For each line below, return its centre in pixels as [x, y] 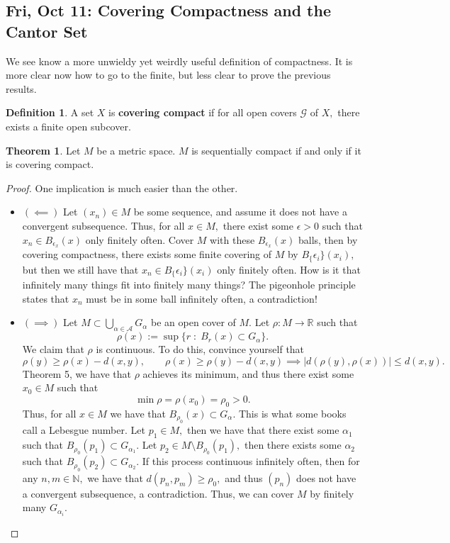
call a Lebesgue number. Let [84, 430]
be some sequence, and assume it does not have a [240, 212]
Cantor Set [47, 31]
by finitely [332, 493]
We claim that [53, 349]
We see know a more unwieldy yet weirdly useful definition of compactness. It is [179, 61]
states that [46, 298]
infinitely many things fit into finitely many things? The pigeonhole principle [189, 285]
